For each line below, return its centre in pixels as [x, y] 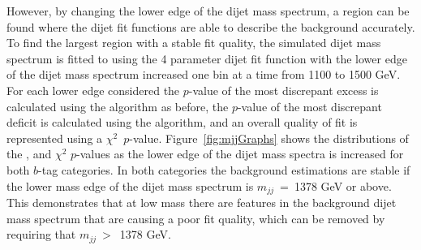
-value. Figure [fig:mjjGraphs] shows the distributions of [269, 138]
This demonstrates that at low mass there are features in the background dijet [202, 202]
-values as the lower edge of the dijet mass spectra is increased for [240, 154]
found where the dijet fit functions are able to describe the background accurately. [211, 26]
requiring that [41, 234]
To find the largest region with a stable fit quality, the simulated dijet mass [194, 43]
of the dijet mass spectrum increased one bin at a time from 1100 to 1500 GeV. [204, 74]
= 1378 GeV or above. [336, 185]
